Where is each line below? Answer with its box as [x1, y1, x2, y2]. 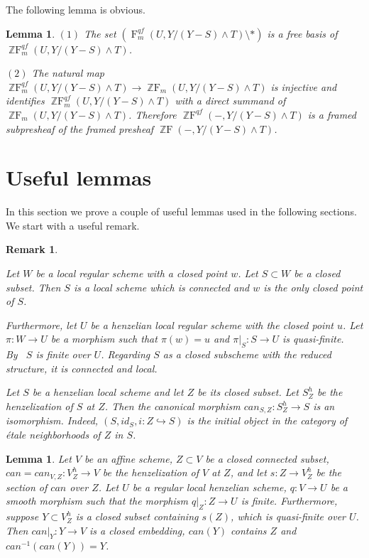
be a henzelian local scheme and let [32, 385, 184, 399]
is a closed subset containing [75, 509, 199, 524]
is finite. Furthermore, [241, 493, 338, 508]
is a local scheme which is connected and [73, 279, 250, 294]
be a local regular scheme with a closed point [35, 266, 228, 281]
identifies [6, 93, 45, 108]
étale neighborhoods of [6, 427, 101, 442]
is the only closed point [263, 279, 363, 294]
